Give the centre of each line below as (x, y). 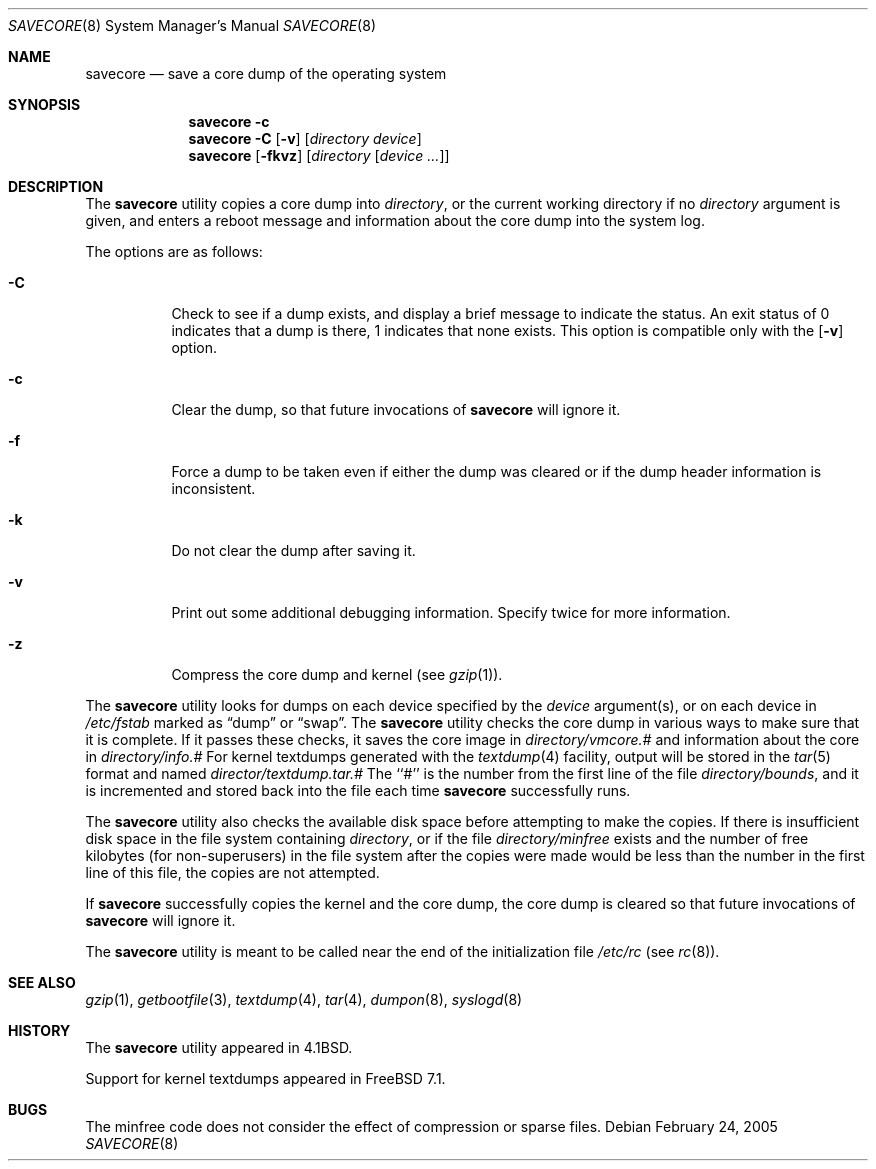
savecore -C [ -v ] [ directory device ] (305, 138)
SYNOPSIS (44, 104)
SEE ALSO (42, 982)
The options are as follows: (174, 251)
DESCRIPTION (56, 186)
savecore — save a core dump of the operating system (266, 73)
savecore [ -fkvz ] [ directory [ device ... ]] (319, 155)
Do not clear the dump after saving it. (293, 550)
